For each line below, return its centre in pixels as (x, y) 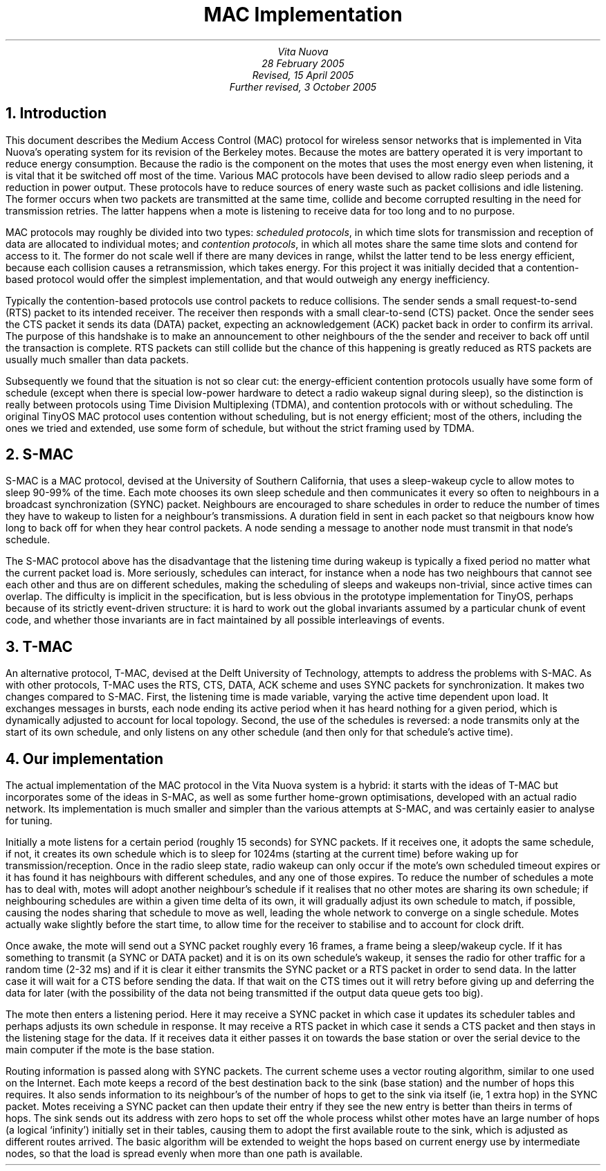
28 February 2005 (303, 63)
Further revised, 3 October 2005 (303, 87)
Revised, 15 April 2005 (303, 75)
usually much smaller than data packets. (97, 359)
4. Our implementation (84, 759)
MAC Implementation (303, 15)
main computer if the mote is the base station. (110, 1050)
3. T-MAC (39, 646)
